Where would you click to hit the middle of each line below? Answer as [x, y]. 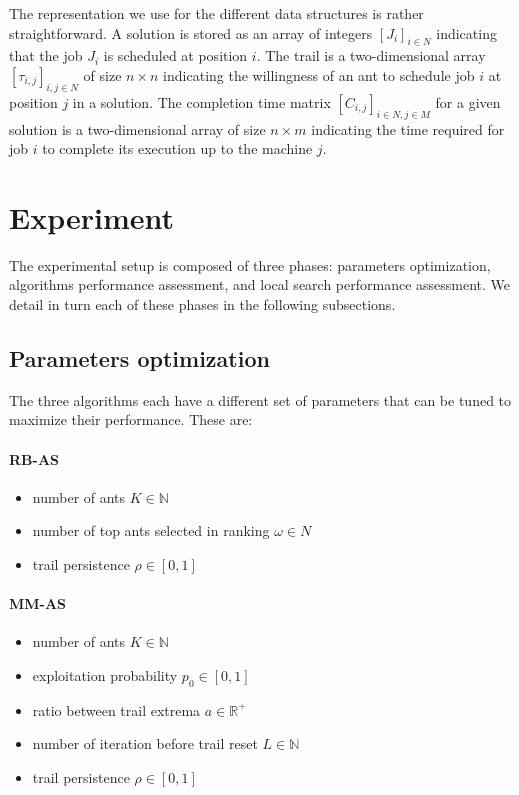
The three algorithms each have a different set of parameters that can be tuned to [260, 399]
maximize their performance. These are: [131, 419]
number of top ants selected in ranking [151, 530]
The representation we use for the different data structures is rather [216, 13]
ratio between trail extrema [116, 709]
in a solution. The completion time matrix [201, 101]
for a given [468, 101]
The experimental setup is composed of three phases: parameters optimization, [250, 264]
